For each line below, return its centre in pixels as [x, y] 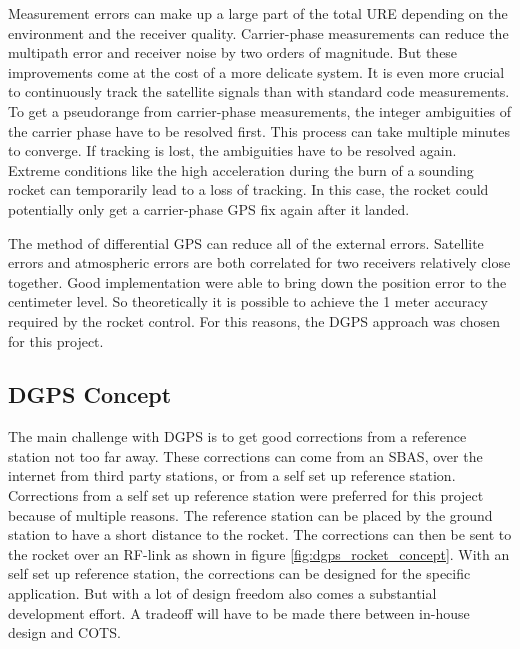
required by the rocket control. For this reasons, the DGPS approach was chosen [254, 320]
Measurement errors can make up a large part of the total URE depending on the [258, 13]
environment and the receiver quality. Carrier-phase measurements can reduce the [258, 32]
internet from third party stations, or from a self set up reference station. [232, 475]
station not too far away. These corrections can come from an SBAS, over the [245, 455]
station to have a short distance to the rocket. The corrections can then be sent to [260, 534]
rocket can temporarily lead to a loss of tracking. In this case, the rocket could [248, 189]
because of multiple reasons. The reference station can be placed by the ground [250, 514]
